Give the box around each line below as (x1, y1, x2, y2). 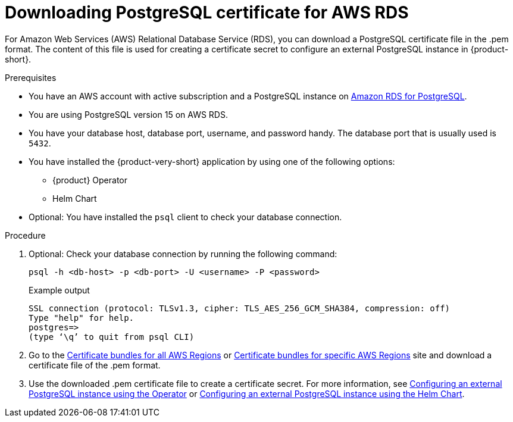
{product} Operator (52, 174, 127, 185)
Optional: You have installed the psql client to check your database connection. (29, 211, 342, 222)
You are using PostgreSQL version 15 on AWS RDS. (29, 109, 228, 120)
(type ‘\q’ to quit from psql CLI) (29, 332, 195, 342)
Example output (29, 285, 90, 295)
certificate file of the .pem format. (29, 360, 161, 370)
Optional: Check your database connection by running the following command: (29, 248, 337, 259)
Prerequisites (5, 72, 57, 83)
